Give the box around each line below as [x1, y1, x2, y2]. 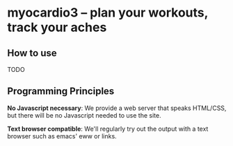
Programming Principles [7, 85, 115, 98]
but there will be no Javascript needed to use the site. [7, 111, 161, 119]
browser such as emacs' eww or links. [7, 131, 117, 140]
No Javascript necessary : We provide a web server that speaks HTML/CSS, [7, 104, 227, 112]
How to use [7, 47, 57, 59]
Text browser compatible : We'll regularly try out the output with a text [7, 125, 209, 133]
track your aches [7, 19, 107, 35]
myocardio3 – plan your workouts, [7, 5, 209, 21]
